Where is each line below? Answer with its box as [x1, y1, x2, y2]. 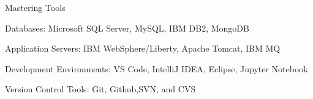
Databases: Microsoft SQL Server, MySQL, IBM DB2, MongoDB [5, 21, 249, 34]
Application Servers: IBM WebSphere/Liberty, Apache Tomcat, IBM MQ [5, 42, 281, 55]
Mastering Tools [5, 1, 66, 13]
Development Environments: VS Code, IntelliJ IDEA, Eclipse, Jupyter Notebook [5, 62, 308, 75]
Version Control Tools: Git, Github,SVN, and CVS [5, 83, 196, 95]
